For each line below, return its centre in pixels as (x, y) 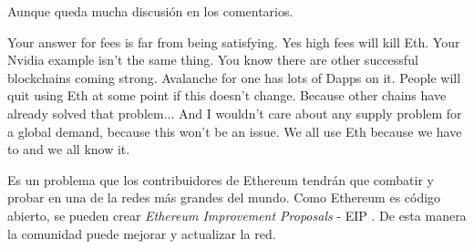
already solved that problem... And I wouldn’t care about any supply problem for (235, 113)
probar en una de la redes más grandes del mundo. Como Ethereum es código (224, 197)
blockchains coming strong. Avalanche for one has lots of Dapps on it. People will (234, 77)
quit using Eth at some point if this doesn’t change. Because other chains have (227, 95)
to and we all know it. (69, 149)
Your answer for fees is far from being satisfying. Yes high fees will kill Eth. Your (234, 41)
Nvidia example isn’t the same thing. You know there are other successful (213, 60)
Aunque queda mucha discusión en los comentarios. (150, 11)
